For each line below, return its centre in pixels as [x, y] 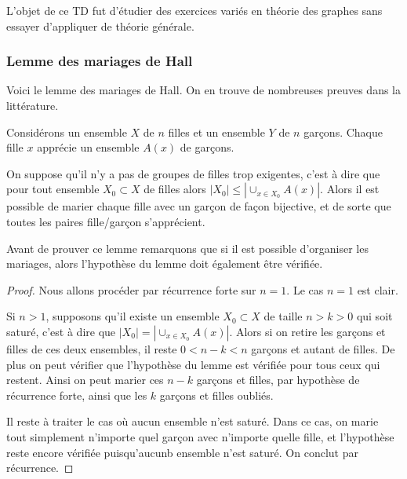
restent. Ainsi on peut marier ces [85, 380]
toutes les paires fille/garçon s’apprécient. [106, 221]
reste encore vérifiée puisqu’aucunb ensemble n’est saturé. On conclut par [182, 452]
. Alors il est [350, 189]
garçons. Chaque [343, 132]
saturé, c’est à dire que [61, 331]
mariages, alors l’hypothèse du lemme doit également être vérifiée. [165, 263]
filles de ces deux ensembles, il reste [92, 348]
